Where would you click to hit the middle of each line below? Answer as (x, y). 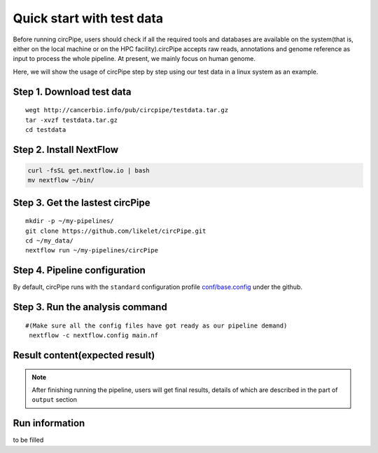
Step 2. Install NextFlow (66, 150)
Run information (49, 423)
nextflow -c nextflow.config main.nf (94, 336)
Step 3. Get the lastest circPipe (82, 202)
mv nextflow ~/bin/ (61, 180)
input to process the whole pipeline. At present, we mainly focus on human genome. (134, 59)
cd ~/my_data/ (49, 241)
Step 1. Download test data (72, 92)
